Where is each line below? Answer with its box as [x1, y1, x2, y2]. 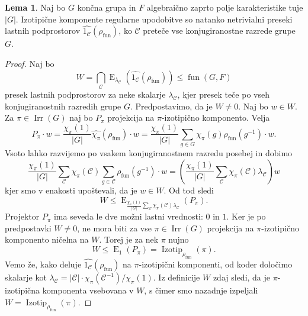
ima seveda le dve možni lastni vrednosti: [53, 210, 203, 223]
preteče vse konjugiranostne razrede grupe [143, 24, 296, 37]
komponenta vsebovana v [42, 284, 134, 296]
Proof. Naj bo [5, 57, 54, 69]
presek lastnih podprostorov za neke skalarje [5, 88, 166, 100]
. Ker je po [226, 210, 266, 223]
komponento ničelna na [5, 233, 89, 246]
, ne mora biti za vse [77, 221, 152, 234]
